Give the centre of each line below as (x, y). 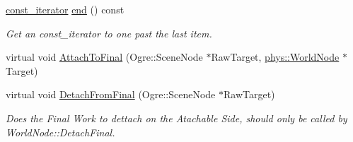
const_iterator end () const (65, 9)
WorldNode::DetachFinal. (60, 132)
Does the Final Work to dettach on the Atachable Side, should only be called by (176, 118)
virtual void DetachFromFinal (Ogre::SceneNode (111, 94)
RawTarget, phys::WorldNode (275, 57)
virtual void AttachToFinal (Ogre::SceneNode (104, 57)
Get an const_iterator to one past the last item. (109, 33)
